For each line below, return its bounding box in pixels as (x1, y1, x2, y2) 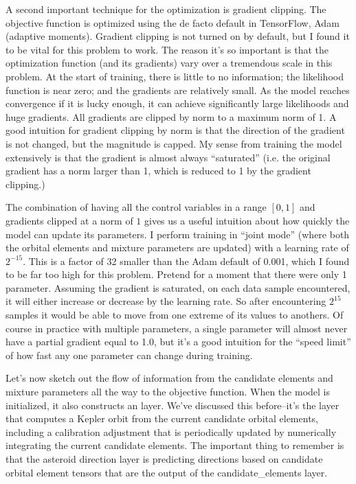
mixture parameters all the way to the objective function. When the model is (5, 384, 330, 399)
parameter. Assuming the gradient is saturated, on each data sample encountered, (5, 280, 351, 295)
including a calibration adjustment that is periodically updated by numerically (5, 424, 337, 439)
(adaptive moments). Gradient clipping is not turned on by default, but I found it (5, 29, 350, 43)
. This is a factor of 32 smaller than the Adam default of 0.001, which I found (23, 253, 350, 268)
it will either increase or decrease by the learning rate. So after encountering (5, 294, 326, 308)
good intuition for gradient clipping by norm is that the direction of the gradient (5, 123, 345, 137)
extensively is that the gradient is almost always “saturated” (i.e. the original (5, 150, 331, 164)
